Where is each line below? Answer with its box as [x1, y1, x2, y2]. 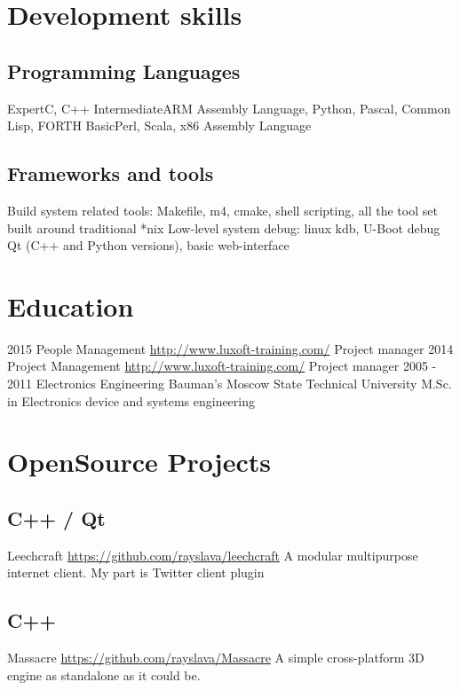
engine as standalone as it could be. [7, 665, 201, 684]
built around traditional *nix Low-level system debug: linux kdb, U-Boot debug [7, 218, 440, 237]
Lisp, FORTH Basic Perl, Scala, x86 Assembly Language [7, 116, 312, 135]
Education [7, 287, 134, 324]
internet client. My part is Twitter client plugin [7, 563, 265, 582]
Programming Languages [7, 57, 241, 84]
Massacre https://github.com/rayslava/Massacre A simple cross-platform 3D [7, 648, 424, 667]
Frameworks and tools [7, 160, 214, 187]
